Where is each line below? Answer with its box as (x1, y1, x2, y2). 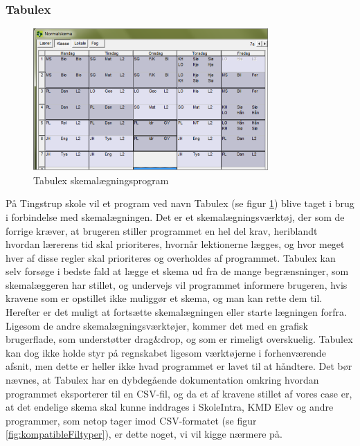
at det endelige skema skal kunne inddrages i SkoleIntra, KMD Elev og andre (6, 400, 334, 414)
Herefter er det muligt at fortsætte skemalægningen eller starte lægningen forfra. (6, 305, 347, 319)
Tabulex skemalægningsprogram (33, 172, 169, 187)
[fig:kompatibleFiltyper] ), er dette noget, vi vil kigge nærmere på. (6, 427, 282, 441)
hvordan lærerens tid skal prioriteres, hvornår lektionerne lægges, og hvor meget (6, 237, 345, 251)
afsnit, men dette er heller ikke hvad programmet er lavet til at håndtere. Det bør (6, 359, 352, 373)
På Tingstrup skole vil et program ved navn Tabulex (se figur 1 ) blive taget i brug (6, 196, 354, 211)
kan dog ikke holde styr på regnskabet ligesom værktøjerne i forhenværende (6, 345, 326, 359)
